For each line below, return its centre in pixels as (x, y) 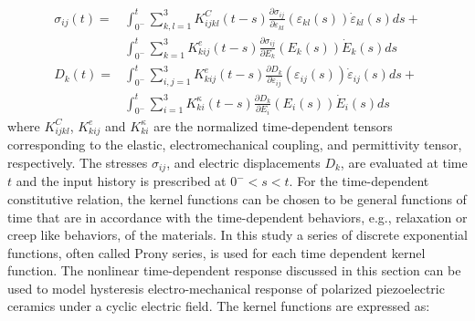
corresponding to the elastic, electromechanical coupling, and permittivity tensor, (235, 145)
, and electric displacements (243, 162)
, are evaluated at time (404, 162)
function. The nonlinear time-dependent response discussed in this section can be (234, 270)
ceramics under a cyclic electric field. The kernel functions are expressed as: (219, 306)
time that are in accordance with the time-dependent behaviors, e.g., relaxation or (237, 217)
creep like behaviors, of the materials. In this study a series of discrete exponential (237, 235)
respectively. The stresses (78, 162)
